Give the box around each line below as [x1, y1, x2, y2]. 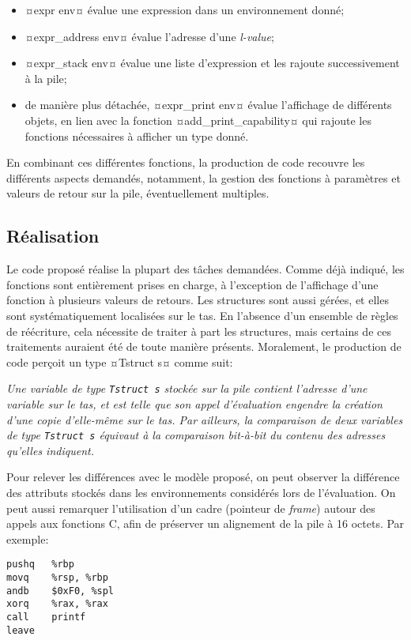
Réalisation [6, 224, 100, 248]
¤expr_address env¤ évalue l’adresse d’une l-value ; [25, 28, 274, 44]
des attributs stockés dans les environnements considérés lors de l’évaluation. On [6, 484, 396, 500]
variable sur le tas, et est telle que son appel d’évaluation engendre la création [6, 395, 383, 412]
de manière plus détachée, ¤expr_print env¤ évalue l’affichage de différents [25, 96, 392, 113]
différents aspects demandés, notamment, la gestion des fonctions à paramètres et [6, 169, 401, 186]
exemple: [6, 530, 49, 547]
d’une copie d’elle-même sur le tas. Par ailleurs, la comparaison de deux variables [6, 411, 403, 427]
